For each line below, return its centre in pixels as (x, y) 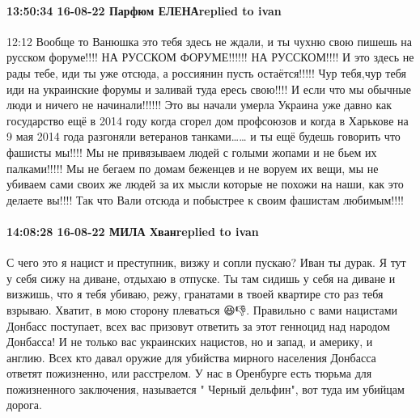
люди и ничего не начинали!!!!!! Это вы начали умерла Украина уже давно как (199, 105)
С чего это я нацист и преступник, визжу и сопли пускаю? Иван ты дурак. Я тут (206, 262)
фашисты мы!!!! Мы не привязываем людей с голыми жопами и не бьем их (192, 152)
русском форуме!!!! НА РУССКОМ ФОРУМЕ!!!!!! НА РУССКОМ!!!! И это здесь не (210, 57)
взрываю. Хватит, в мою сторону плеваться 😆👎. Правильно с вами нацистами (202, 309)
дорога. (24, 405)
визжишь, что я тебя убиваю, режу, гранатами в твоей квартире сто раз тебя (195, 294)
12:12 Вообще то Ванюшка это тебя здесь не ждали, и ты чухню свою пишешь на (209, 41)
